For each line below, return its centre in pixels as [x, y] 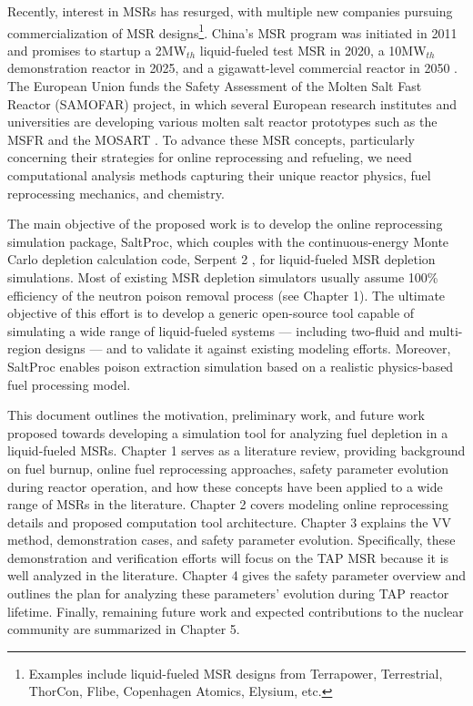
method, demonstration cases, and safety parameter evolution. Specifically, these [231, 540]
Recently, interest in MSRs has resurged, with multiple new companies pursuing [230, 11]
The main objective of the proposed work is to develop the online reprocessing [225, 224]
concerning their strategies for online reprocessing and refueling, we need [210, 157]
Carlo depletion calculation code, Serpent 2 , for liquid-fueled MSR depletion [221, 259]
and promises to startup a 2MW [97, 50]
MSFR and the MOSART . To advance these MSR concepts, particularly [211, 139]
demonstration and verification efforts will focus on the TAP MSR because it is [228, 557]
